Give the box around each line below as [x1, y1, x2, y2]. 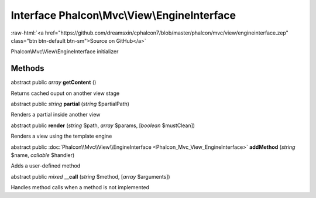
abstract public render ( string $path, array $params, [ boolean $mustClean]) [11, 122, 195, 129]
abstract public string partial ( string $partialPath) [11, 100, 130, 108]
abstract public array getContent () [11, 79, 97, 86]
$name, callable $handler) [11, 151, 75, 158]
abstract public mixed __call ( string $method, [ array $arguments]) [11, 173, 170, 180]
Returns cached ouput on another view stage [11, 90, 120, 97]
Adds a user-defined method [11, 162, 81, 169]
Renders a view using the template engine [11, 132, 112, 140]
